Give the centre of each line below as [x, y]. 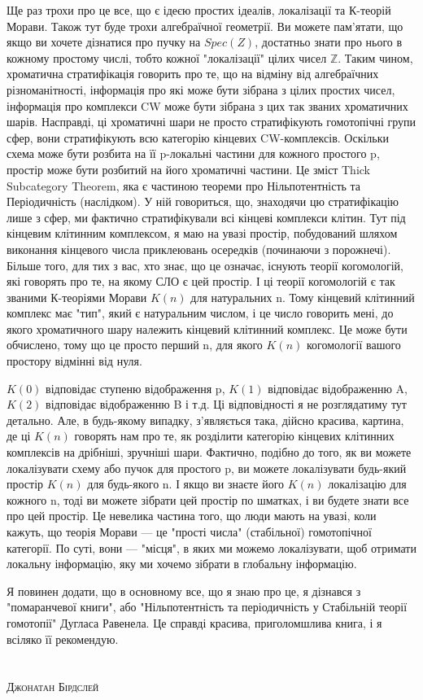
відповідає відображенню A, [338, 388]
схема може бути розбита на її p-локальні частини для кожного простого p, [193, 153]
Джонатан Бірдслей [53, 687]
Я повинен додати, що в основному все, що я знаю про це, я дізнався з [184, 591]
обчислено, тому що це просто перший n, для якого [135, 345]
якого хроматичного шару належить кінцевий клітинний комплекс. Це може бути [207, 328]
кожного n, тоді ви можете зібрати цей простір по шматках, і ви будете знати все [208, 499]
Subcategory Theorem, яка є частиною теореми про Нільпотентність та [184, 185]
